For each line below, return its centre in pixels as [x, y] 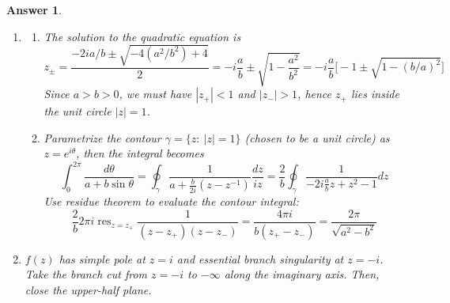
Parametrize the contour [102, 137]
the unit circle [78, 111]
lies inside [375, 94]
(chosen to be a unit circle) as [317, 137]
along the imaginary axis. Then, [302, 274]
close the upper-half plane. [88, 289]
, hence [315, 94]
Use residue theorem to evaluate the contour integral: [171, 201]
